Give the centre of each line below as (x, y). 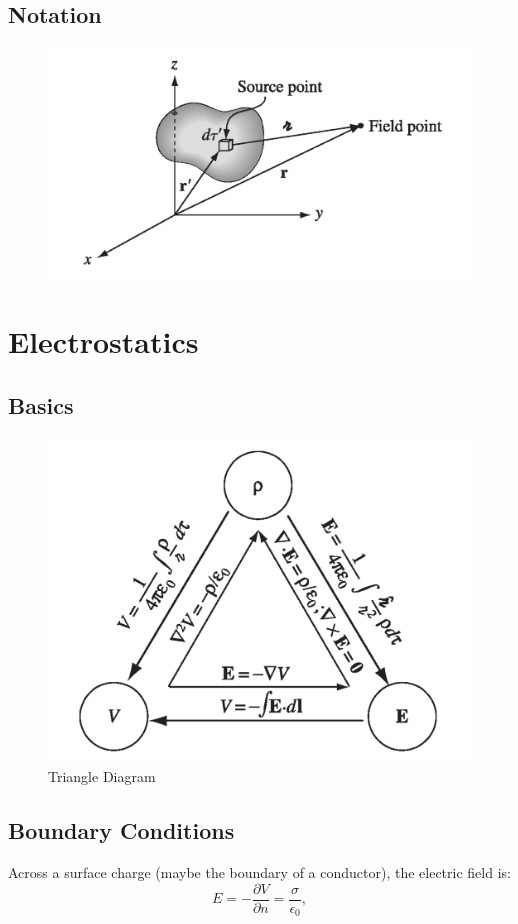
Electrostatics (103, 341)
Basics (41, 405)
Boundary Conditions (121, 830)
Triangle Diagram (102, 776)
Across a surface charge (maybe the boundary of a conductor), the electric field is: (259, 872)
